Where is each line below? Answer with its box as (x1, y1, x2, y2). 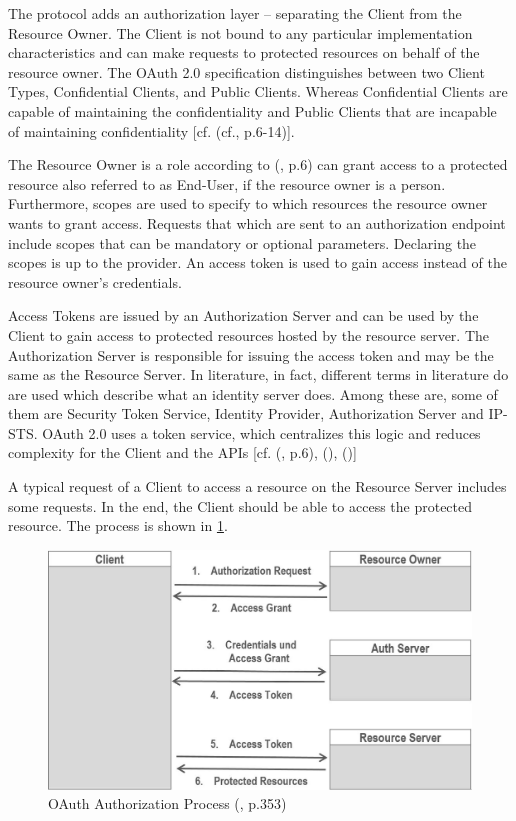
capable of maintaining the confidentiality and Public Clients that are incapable (8, 100, 497, 121)
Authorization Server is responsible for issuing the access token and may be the (8, 344, 494, 365)
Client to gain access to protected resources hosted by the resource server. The (8, 324, 489, 345)
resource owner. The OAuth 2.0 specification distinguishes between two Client (8, 61, 485, 82)
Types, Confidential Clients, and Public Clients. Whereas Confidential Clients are (8, 81, 508, 102)
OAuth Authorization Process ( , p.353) (48, 793, 287, 814)
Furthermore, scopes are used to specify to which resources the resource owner (8, 193, 488, 214)
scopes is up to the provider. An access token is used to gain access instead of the (8, 252, 507, 273)
